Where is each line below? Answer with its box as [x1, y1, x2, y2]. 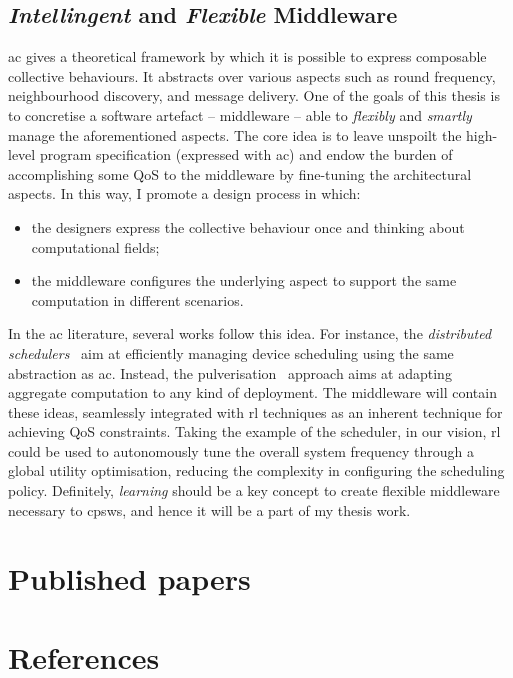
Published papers [8, 558, 251, 599]
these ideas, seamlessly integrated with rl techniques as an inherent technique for [8, 401, 503, 422]
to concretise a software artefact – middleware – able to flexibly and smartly [8, 104, 472, 125]
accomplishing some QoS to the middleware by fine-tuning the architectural [8, 163, 472, 184]
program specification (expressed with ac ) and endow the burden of [39, 144, 453, 165]
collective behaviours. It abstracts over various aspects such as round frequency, [8, 65, 496, 86]
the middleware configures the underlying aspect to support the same [31, 270, 457, 291]
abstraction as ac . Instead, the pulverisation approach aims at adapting [8, 362, 452, 383]
